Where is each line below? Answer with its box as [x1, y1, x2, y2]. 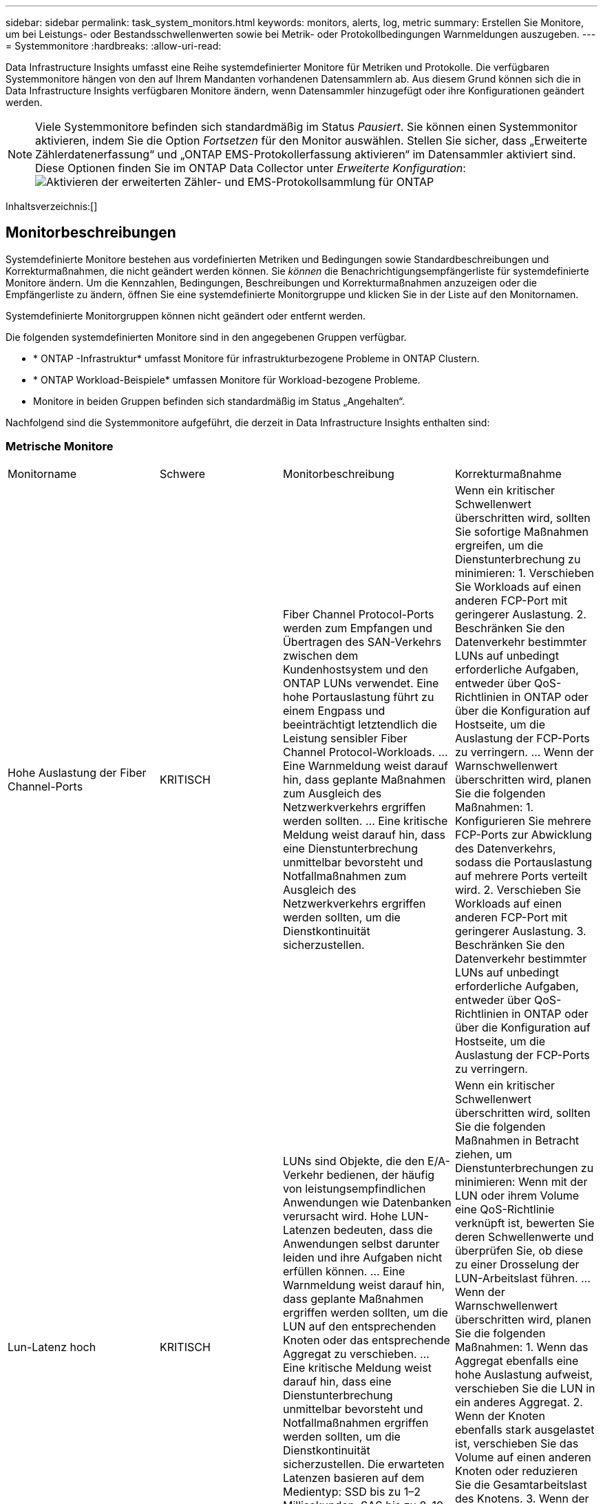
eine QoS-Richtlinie [454, 1202, 555, 1216]
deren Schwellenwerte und [454, 1229, 594, 1244]
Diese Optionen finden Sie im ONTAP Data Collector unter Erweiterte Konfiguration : [35, 161, 466, 175]
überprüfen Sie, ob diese [454, 1243, 583, 1257]
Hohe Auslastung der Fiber [8, 765, 147, 780]
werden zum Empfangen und [282, 620, 433, 635]
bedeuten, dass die [333, 1222, 433, 1237]
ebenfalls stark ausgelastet [454, 1422, 595, 1437]
